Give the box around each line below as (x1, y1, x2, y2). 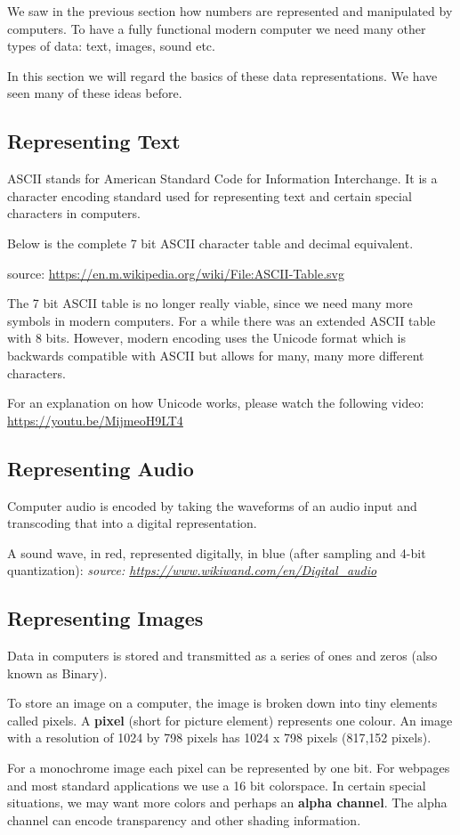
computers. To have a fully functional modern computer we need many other (7, 19, 426, 37)
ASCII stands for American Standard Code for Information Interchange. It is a (7, 169, 438, 188)
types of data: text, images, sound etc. (7, 36, 215, 55)
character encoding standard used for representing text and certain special (7, 186, 412, 205)
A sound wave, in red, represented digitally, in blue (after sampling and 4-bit (7, 543, 426, 562)
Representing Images (7, 604, 204, 632)
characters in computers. (7, 204, 141, 223)
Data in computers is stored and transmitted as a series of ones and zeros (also (7, 646, 438, 665)
